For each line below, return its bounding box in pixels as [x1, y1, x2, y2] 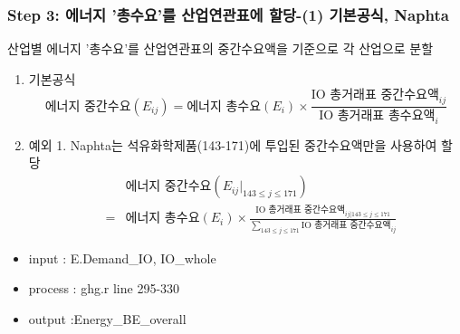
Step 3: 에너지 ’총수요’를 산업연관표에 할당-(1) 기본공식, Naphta [7, 3, 449, 25]
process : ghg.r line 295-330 [28, 279, 180, 298]
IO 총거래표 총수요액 [319, 110, 436, 123]
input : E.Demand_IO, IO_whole [28, 248, 216, 267]
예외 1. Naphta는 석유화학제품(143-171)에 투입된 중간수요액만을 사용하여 [28, 135, 437, 154]
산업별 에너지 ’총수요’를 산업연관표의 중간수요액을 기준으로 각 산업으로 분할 [7, 39, 434, 58]
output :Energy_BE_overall [28, 309, 187, 328]
